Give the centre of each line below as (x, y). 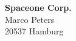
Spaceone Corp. (38, 7)
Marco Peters (30, 19)
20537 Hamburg (34, 31)
